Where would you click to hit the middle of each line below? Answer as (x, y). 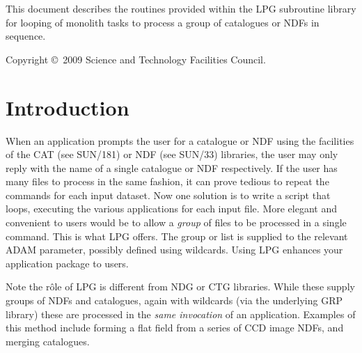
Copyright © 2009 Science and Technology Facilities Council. (136, 59)
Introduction (68, 107)
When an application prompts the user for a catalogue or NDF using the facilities (180, 140)
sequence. (26, 36)
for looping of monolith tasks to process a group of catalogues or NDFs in (163, 22)
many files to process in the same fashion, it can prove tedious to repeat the (167, 181)
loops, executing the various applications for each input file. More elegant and (171, 209)
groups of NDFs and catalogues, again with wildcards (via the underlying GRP (174, 300)
